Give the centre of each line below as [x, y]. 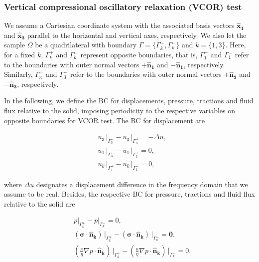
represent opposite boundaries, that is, [139, 54]
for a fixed [20, 54]
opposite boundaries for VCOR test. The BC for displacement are [104, 120]
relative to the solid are [40, 203]
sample [15, 45]
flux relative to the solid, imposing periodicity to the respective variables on [120, 110]
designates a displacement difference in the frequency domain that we [142, 184]
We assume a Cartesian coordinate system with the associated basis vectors [119, 25]
